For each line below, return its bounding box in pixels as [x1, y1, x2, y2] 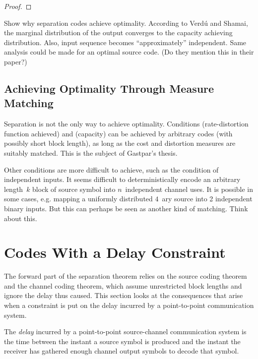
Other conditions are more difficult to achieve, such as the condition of [4, 164, 219, 175]
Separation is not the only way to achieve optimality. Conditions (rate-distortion [4, 119, 249, 129]
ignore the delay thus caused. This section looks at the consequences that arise [4, 290, 243, 300]
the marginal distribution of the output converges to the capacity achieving [4, 27, 233, 38]
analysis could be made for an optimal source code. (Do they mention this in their [4, 47, 254, 57]
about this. [4, 213, 37, 223]
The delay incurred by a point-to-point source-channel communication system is [4, 326, 247, 337]
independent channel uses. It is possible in [125, 183, 254, 194]
